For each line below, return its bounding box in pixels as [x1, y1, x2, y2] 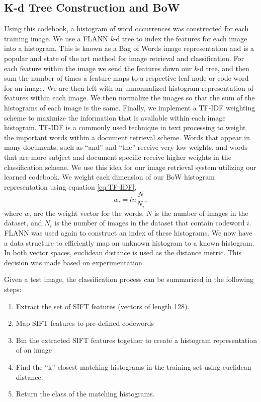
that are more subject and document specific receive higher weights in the [4, 151, 231, 162]
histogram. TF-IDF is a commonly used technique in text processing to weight [4, 122, 246, 133]
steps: [4, 283, 22, 294]
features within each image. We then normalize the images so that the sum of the [4, 92, 255, 103]
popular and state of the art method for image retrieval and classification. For [4, 52, 244, 63]
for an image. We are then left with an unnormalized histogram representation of [4, 82, 253, 93]
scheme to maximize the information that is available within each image [4, 112, 226, 123]
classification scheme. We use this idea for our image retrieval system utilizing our [4, 161, 256, 172]
